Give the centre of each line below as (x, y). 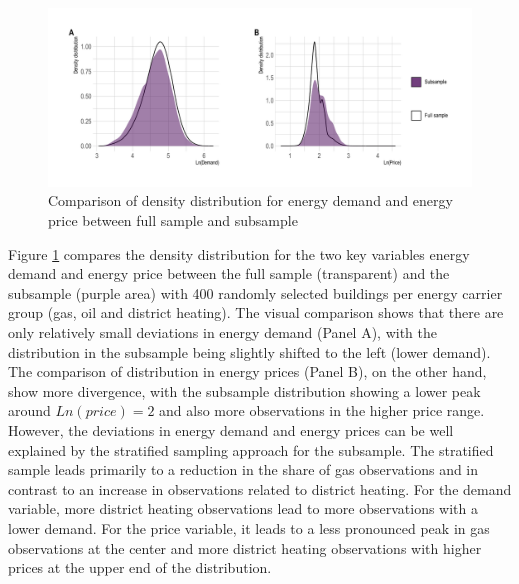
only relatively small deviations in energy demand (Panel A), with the (223, 332)
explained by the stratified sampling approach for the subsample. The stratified (251, 449)
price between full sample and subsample (173, 220)
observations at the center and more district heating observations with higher (245, 547)
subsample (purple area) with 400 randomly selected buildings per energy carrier (255, 292)
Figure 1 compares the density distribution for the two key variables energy (239, 253)
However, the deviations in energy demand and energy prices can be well (231, 430)
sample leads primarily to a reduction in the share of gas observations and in (243, 469)
